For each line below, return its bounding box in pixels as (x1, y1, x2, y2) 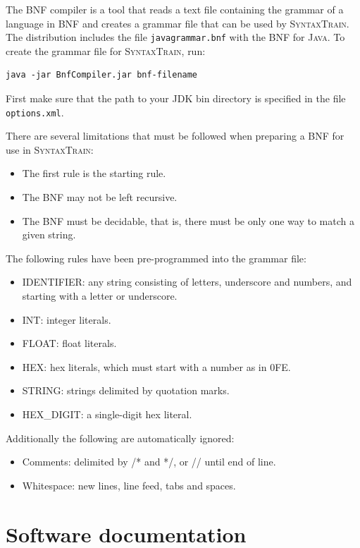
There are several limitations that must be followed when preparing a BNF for (6, 128, 345, 143)
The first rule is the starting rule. (22, 166, 166, 181)
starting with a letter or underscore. (22, 288, 178, 303)
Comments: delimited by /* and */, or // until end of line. (22, 454, 276, 469)
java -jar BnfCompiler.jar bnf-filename (6, 70, 198, 80)
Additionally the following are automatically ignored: (6, 430, 235, 445)
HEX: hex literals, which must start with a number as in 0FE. (22, 359, 291, 374)
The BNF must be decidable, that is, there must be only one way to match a (22, 213, 354, 228)
